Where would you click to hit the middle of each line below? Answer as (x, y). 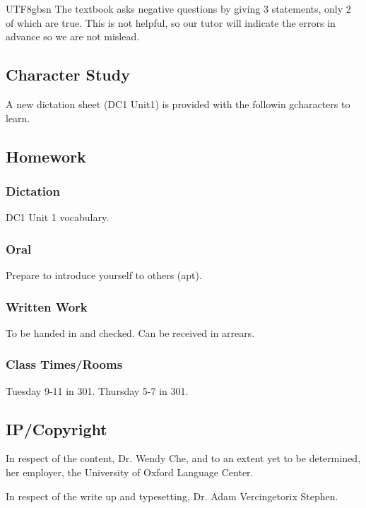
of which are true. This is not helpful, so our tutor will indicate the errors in (171, 22)
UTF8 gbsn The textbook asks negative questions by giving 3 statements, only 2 (178, 8)
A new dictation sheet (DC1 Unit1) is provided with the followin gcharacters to (178, 104)
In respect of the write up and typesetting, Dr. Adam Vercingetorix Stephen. (172, 496)
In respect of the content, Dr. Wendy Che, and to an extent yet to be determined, (183, 458)
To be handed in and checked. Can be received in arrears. (130, 332)
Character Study (68, 75)
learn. (18, 118)
